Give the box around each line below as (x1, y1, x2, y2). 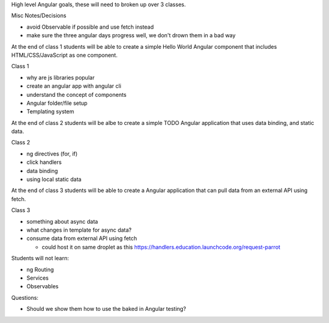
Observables (26, 283, 59, 290)
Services (26, 274, 49, 282)
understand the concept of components (26, 91, 127, 98)
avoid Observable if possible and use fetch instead (26, 23, 154, 30)
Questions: (11, 294, 39, 301)
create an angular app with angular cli (26, 82, 122, 90)
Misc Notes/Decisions (11, 12, 66, 20)
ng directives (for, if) (26, 150, 78, 157)
